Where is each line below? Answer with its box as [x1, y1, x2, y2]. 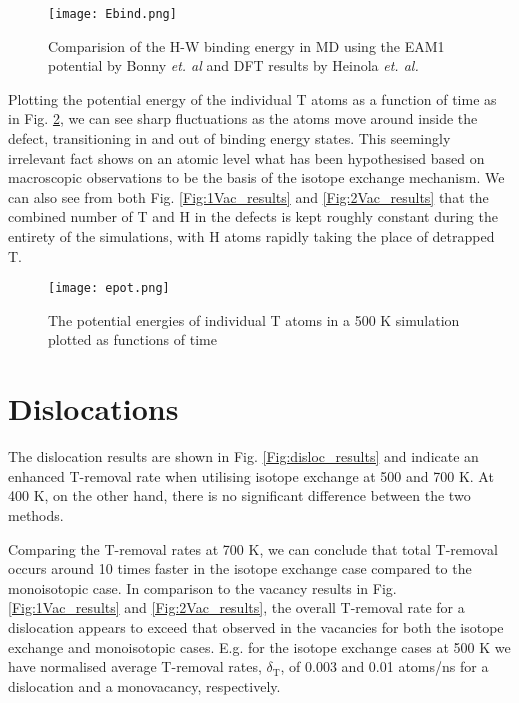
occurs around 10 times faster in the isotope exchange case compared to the [8, 558, 472, 579]
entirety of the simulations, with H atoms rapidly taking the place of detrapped [8, 226, 495, 246]
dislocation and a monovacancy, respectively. [8, 675, 281, 696]
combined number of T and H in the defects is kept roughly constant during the [8, 206, 498, 227]
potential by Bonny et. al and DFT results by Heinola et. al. [48, 55, 419, 76]
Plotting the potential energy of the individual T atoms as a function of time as [8, 88, 497, 109]
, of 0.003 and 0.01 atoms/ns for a [280, 656, 489, 677]
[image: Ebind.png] [48, 7, 177, 21]
